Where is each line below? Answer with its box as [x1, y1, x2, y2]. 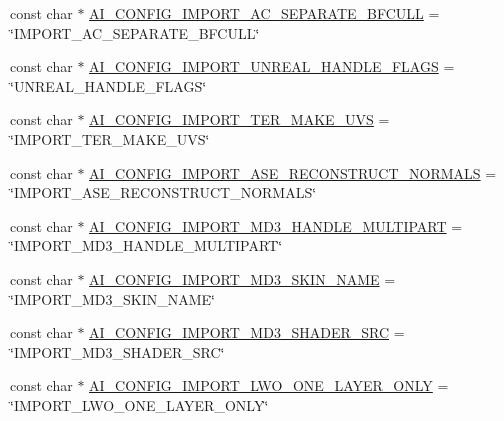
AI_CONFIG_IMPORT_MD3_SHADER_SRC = [89, 322, 405, 343]
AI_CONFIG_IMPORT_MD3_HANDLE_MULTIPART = [89, 215, 463, 236]
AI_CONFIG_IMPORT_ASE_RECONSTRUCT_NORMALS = [89, 162, 497, 183]
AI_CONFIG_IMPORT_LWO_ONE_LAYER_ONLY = [89, 375, 449, 396]
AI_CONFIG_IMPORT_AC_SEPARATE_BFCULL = [89, 3, 440, 23]
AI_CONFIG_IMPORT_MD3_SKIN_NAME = [89, 268, 396, 289]
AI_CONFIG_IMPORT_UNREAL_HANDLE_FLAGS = [89, 56, 455, 77]
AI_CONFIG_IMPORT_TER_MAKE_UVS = [89, 109, 390, 130]
